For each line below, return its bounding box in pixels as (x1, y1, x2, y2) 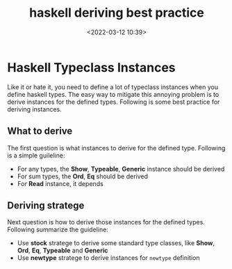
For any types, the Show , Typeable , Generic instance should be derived (17, 164, 225, 173)
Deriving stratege (7, 199, 85, 211)
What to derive (7, 125, 73, 137)
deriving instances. (7, 105, 63, 113)
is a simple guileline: (7, 151, 65, 160)
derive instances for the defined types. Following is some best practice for (7, 98, 220, 106)
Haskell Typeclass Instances (7, 59, 176, 75)
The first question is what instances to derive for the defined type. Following (7, 144, 226, 152)
